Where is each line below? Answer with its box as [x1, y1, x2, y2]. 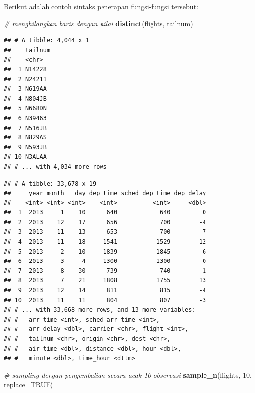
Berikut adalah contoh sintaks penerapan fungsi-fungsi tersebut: [4, 1, 198, 11]
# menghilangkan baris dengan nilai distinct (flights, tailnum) [4, 18, 193, 28]
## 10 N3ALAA [4, 153, 47, 161]
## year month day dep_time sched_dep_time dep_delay [4, 190, 206, 197]
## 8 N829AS [4, 134, 47, 141]
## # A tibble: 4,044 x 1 [4, 37, 89, 44]
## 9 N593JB [4, 143, 47, 151]
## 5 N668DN [4, 105, 47, 112]
